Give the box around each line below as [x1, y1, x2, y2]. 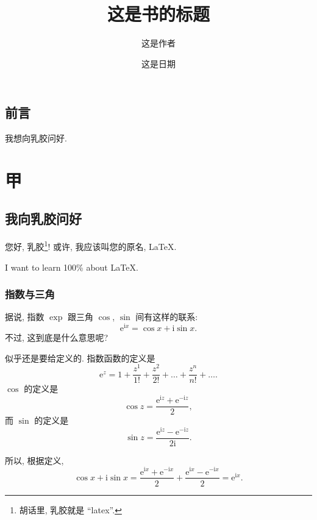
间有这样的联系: [135, 310, 198, 323]
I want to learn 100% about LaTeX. [5, 260, 138, 273]
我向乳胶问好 [5, 209, 82, 228]
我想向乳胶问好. [5, 132, 67, 144]
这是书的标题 [107, 1, 210, 26]
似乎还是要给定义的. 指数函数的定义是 [5, 351, 155, 364]
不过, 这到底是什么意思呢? [5, 331, 109, 344]
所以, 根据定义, [5, 454, 64, 466]
